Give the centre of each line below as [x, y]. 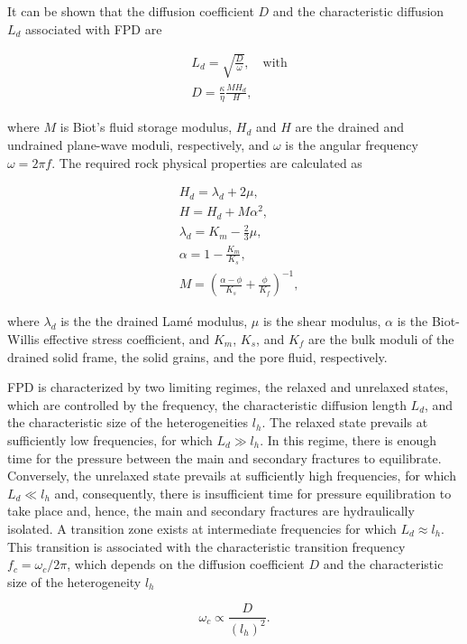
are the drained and [350, 127]
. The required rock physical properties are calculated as [207, 162]
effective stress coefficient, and [127, 339]
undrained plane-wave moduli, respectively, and [138, 144]
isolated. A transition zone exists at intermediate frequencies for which [202, 528]
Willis [23, 339]
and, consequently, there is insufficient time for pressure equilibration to [253, 493]
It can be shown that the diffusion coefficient [131, 11]
